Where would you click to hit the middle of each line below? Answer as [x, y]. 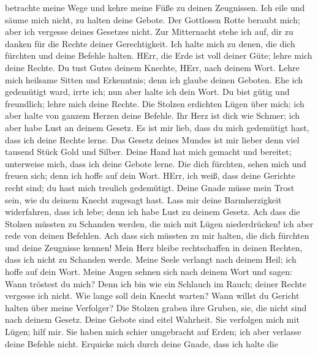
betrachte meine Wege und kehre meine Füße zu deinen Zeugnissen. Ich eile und [155, 7]
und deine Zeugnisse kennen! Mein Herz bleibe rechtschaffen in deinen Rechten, [154, 247]
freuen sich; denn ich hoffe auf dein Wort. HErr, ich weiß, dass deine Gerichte [150, 175]
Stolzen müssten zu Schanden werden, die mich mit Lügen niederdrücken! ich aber [159, 223]
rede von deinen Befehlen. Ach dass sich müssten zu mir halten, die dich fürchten [157, 235]
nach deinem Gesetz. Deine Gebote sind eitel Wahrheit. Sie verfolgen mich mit [152, 319]
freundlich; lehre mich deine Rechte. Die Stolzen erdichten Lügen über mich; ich [155, 103]
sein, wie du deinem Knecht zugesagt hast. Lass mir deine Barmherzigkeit [143, 199]
